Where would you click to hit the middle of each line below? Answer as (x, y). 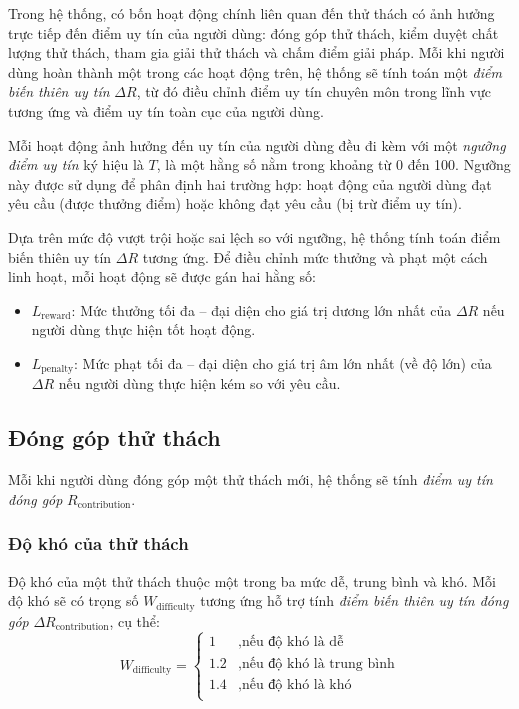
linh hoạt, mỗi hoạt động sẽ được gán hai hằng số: (162, 276)
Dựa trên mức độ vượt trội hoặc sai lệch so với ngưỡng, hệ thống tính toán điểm (254, 236)
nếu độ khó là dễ (292, 642)
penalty (57, 369)
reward (56, 316)
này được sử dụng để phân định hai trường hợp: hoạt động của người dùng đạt (250, 183)
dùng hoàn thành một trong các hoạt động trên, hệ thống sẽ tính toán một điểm (255, 71)
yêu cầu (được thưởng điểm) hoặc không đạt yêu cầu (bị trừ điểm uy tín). (235, 203)
